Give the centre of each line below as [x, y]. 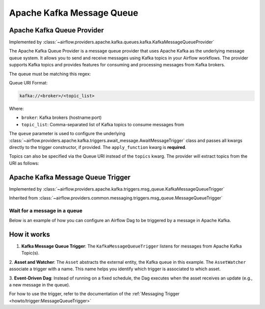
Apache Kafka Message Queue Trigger [70, 177]
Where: [16, 109]
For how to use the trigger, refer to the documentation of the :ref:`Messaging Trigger [94, 294]
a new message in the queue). [40, 285]
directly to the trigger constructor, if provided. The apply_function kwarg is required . [98, 147]
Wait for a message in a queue [46, 210]
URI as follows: [24, 163]
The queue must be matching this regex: [50, 74]
